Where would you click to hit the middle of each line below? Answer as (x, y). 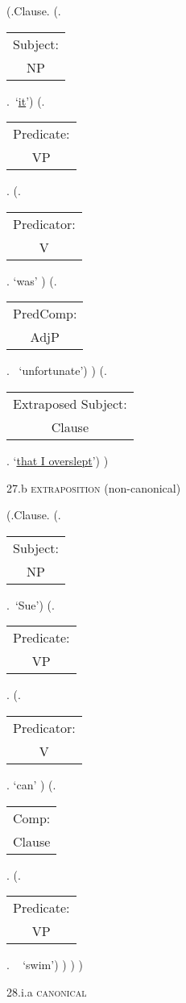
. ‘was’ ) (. (32, 280)
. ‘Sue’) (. (31, 604)
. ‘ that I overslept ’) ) (58, 460)
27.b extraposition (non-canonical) (94, 487)
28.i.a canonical (47, 991)
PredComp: (45, 314)
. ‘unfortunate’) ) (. (57, 370)
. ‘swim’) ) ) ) (45, 965)
